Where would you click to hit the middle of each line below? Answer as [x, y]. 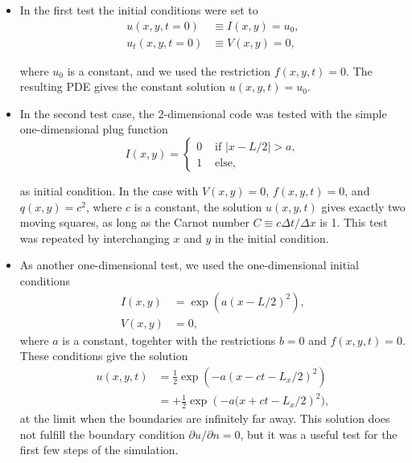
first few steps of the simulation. [99, 450]
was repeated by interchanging [95, 238]
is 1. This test [354, 222]
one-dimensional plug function [94, 129]
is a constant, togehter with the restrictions [169, 340]
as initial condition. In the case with [109, 191]
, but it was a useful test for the [319, 434]
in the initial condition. [272, 238]
